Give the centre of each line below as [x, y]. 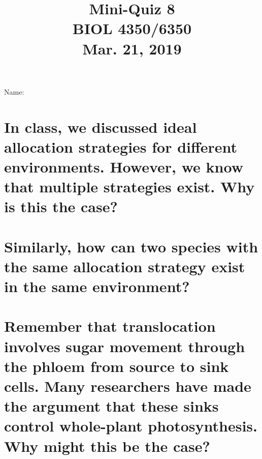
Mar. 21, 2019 [132, 48]
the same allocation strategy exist [125, 266]
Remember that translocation [110, 326]
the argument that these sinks [111, 406]
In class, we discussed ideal [101, 126]
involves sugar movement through [125, 346]
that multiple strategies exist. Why [129, 187]
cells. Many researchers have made [128, 385]
